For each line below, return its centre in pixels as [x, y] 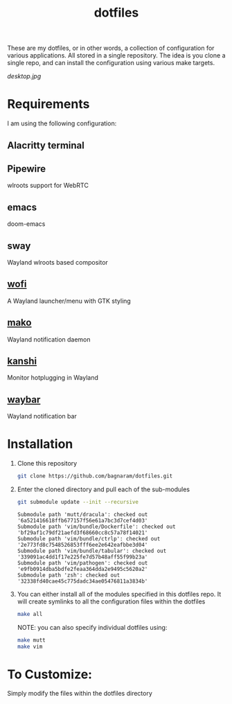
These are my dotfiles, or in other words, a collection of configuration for [111, 48]
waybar [24, 399]
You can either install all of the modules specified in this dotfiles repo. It [119, 594]
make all [30, 614]
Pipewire [27, 169]
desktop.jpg [24, 76]
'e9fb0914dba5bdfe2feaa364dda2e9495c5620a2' [82, 569]
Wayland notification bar [42, 416]
